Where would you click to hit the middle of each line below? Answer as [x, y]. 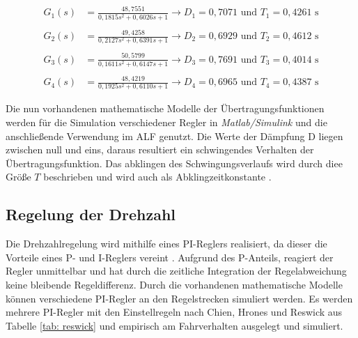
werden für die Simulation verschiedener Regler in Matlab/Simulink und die [166, 122]
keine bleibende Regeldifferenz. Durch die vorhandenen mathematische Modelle [174, 284]
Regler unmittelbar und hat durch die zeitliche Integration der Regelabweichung [176, 271]
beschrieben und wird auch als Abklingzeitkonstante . [157, 177]
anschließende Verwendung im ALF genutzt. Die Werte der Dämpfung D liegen [174, 136]
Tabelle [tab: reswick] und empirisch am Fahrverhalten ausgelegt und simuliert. [174, 325]
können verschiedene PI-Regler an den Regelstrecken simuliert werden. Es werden [179, 298]
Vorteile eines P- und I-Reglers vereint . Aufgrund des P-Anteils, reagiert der [170, 257]
